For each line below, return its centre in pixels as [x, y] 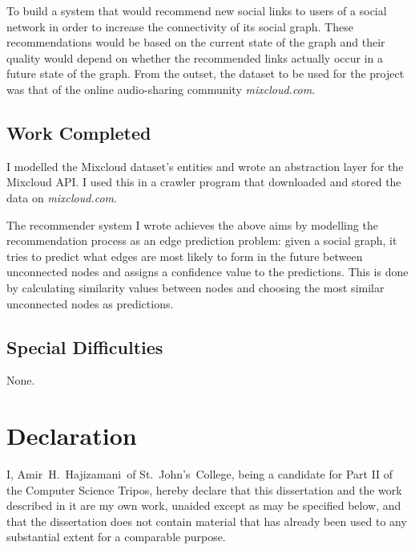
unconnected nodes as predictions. [90, 303]
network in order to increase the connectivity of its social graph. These [180, 26]
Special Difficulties [85, 346]
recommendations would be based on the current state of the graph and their [196, 42]
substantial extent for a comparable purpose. [116, 537]
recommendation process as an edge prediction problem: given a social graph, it [202, 240]
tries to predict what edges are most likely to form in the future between [185, 256]
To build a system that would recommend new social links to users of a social [197, 10]
